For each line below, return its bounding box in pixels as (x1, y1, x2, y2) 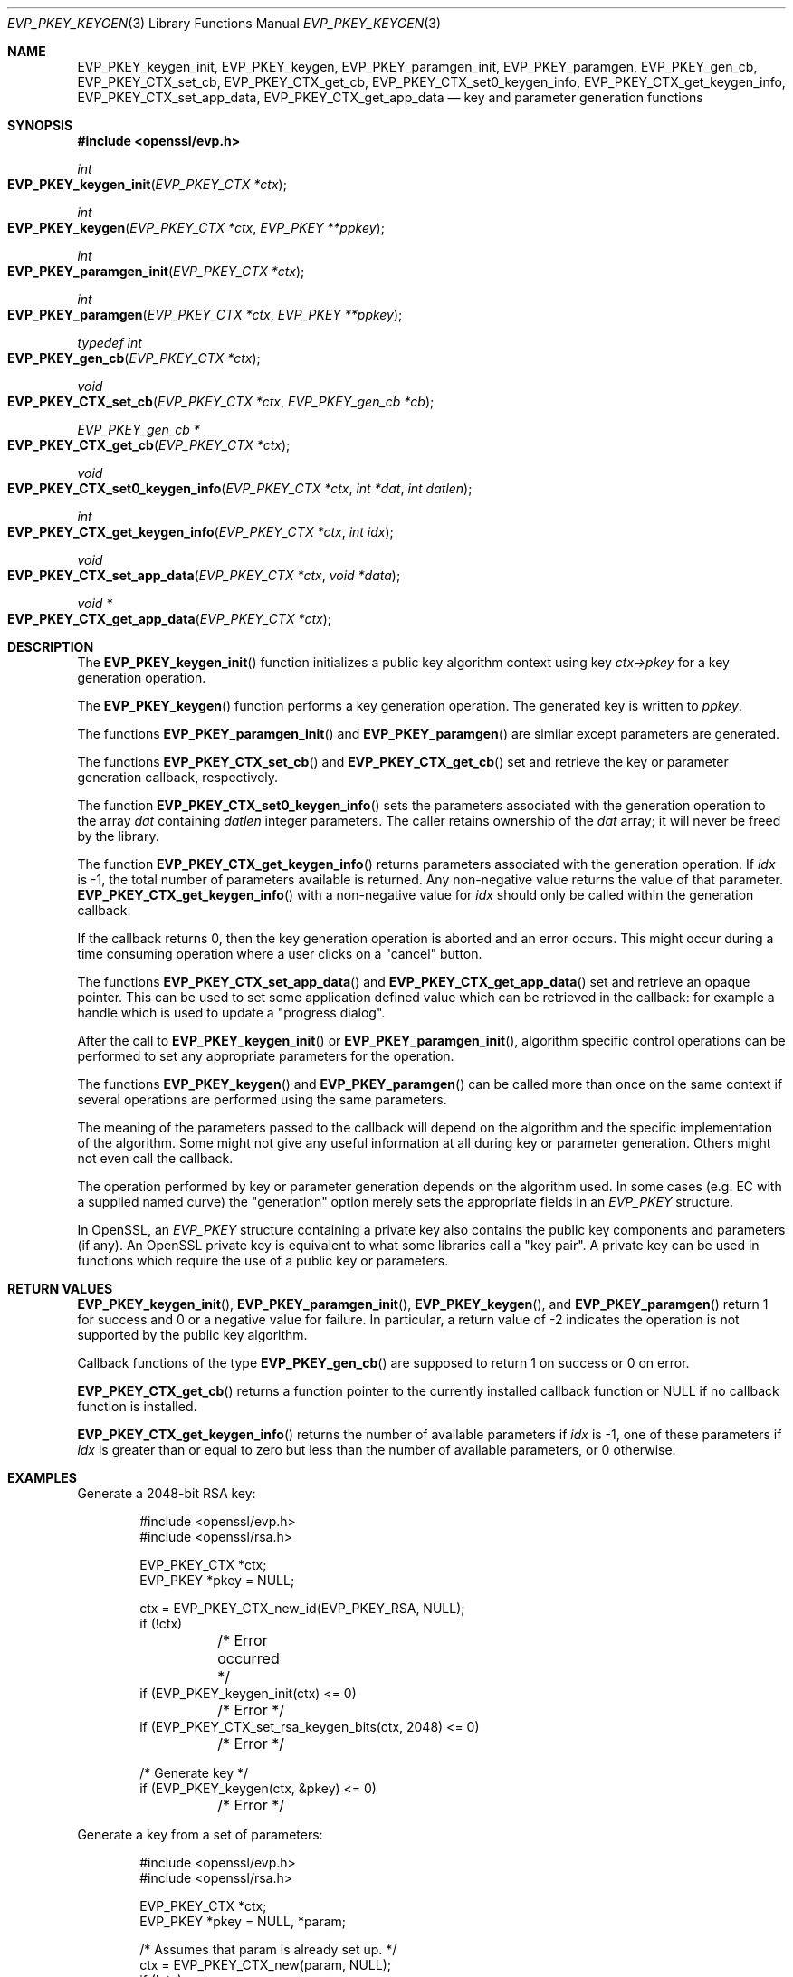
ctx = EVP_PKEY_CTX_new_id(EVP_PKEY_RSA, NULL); (139, 1600, 465, 1616)
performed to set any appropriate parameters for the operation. (77, 1048, 454, 1064)
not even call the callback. (77, 1151, 234, 1166)
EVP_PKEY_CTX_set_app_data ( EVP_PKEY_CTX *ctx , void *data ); (7, 568, 401, 583)
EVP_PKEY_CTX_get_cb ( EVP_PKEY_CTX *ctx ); (7, 437, 291, 453)
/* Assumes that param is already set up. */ (139, 1942, 397, 1957)
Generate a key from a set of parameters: (77, 1827, 323, 1842)
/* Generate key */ (139, 1765, 249, 1781)
